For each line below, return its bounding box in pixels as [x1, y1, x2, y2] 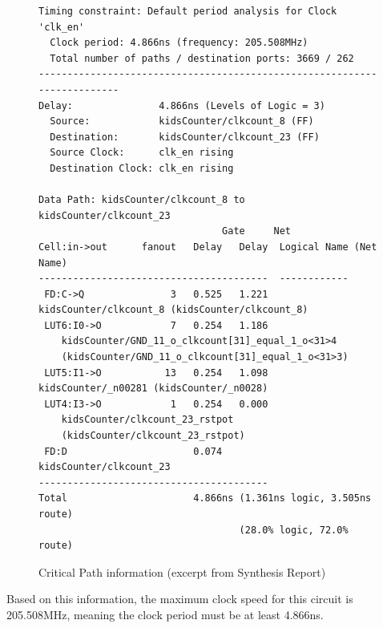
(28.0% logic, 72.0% [239, 524, 349, 536]
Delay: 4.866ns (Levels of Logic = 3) [38, 99, 325, 111]
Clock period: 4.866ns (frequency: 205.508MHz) [50, 37, 308, 49]
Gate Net [222, 225, 291, 237]
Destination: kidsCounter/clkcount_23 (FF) [50, 131, 320, 143]
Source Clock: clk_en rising [50, 147, 234, 159]
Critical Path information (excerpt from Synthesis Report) [38, 563, 326, 580]
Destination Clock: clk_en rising [50, 162, 234, 174]
